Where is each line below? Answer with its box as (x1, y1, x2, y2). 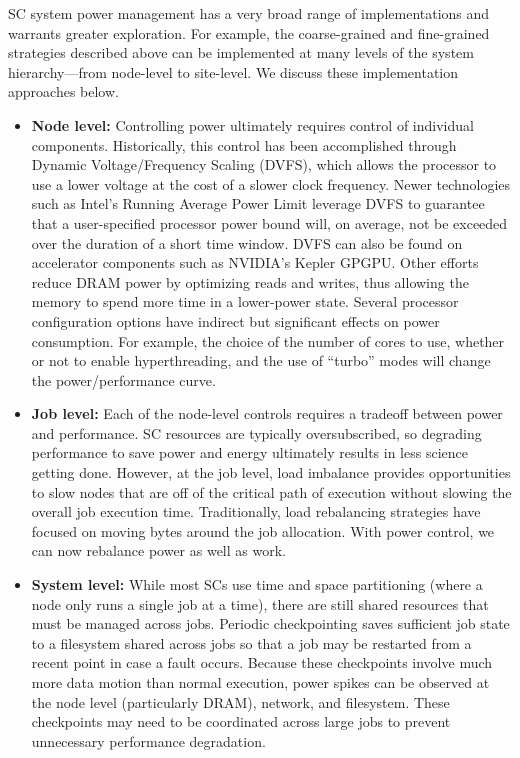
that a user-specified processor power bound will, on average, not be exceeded (31, 212, 508, 233)
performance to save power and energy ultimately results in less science (31, 442, 468, 463)
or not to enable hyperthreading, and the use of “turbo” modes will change (31, 350, 491, 371)
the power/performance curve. (31, 369, 216, 390)
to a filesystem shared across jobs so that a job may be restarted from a (31, 632, 472, 653)
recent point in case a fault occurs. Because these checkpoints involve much (31, 652, 493, 673)
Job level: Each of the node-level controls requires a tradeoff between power (31, 403, 503, 424)
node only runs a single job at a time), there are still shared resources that (31, 593, 489, 614)
